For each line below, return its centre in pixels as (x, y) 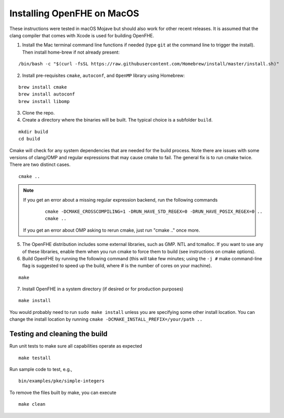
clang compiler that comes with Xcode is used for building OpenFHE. (82, 35)
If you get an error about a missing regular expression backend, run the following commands (120, 200)
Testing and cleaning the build (59, 334)
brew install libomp (44, 101)
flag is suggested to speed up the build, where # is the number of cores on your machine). (117, 266)
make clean (32, 404)
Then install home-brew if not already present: (71, 52)
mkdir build (33, 132)
